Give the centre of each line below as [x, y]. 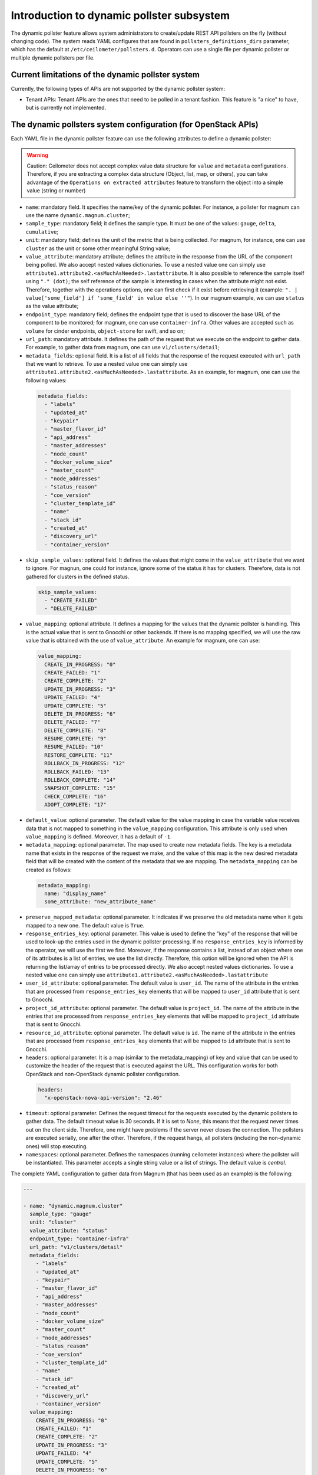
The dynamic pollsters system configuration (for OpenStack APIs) [135, 125]
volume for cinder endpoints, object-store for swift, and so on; [105, 331]
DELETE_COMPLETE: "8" [76, 730]
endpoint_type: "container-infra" [79, 1239]
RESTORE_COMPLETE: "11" [79, 755]
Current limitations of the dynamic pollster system [105, 75]
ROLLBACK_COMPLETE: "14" [80, 780]
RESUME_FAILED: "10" [74, 747]
